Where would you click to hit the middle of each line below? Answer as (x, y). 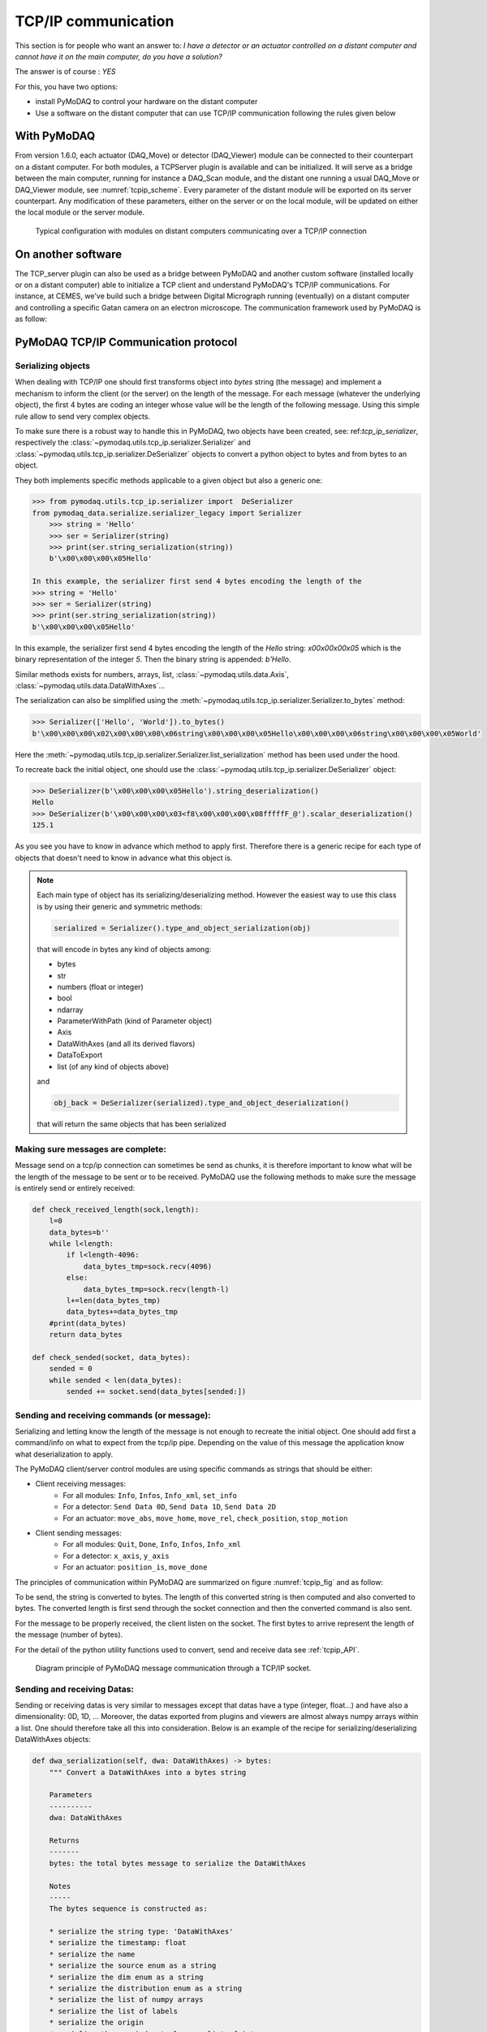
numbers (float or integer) (100, 987)
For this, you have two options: (67, 86)
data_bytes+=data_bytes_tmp (122, 1312)
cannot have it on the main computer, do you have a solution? (119, 56)
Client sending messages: (78, 1533)
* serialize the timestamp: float (118, 1943)
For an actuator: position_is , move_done (135, 1567)
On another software (69, 254)
